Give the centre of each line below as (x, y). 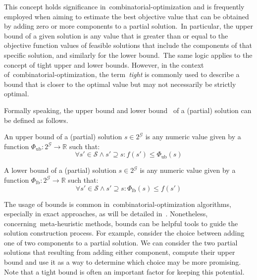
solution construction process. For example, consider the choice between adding (124, 233)
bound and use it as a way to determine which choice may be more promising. (123, 262)
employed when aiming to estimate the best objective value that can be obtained (127, 16)
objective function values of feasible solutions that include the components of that (128, 45)
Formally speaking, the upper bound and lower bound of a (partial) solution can (128, 110)
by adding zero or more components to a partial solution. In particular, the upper (128, 26)
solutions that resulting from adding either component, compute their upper (120, 252)
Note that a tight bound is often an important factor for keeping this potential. (124, 271)
